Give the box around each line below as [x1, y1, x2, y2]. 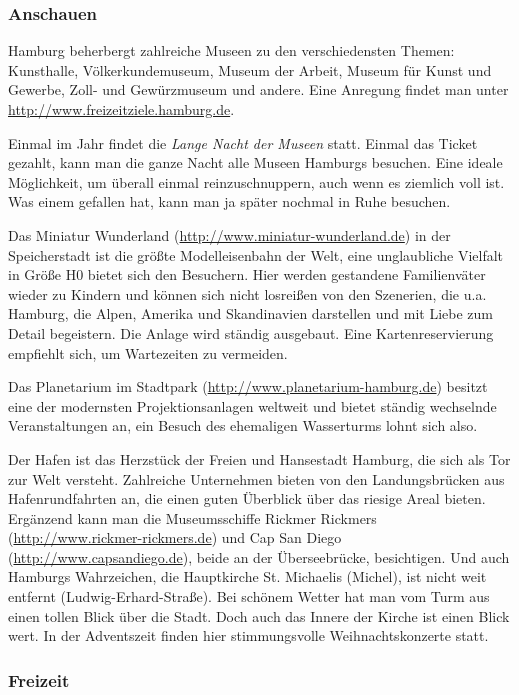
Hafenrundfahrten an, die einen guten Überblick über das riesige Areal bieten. [8, 488, 486, 509]
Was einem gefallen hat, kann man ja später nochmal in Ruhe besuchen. [8, 191, 451, 212]
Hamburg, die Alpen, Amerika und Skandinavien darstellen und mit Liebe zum [8, 303, 493, 324]
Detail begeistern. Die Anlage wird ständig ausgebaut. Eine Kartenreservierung [8, 322, 494, 343]
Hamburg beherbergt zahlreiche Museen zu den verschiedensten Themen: [8, 40, 455, 61]
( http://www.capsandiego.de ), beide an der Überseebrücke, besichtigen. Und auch [8, 546, 510, 567]
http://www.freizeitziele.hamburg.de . [8, 99, 235, 119]
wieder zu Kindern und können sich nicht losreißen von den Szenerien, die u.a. [8, 283, 487, 304]
